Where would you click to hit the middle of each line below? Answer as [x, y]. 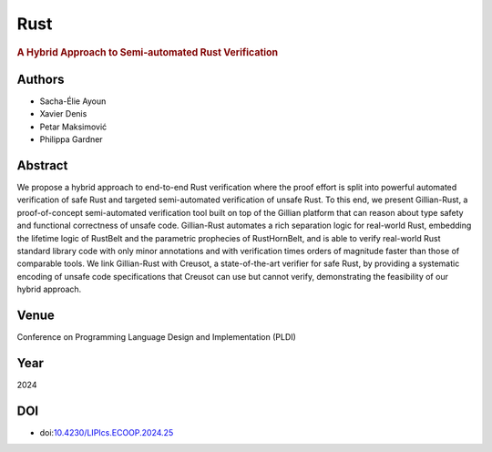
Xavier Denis [63, 114]
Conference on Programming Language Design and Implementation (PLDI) [156, 337]
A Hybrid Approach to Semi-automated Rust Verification [148, 52]
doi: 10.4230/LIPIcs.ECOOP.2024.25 [107, 432]
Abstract [42, 165]
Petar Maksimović [73, 127]
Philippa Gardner [72, 139]
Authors [41, 79]
